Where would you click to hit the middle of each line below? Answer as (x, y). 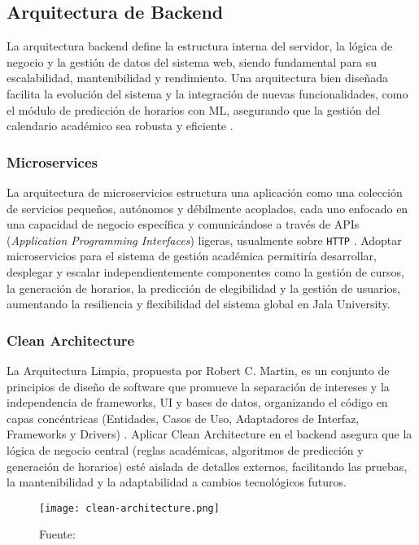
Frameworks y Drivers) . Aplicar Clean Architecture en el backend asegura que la (209, 434)
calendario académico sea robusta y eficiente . (120, 126)
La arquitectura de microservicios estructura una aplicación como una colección (205, 192)
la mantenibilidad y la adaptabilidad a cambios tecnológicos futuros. (177, 482)
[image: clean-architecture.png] (129, 508)
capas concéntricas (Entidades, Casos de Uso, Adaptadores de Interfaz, (183, 418)
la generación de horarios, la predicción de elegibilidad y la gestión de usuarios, (203, 288)
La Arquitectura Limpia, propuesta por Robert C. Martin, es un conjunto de (198, 371)
